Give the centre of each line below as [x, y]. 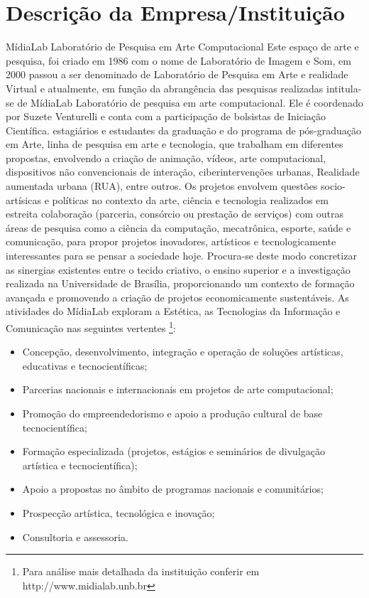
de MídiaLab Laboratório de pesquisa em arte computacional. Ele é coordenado [190, 102]
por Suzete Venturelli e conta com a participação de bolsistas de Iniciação [166, 116]
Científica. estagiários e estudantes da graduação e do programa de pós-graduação [184, 130]
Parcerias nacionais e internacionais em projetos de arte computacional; [178, 389]
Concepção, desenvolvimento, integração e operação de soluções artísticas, [183, 352]
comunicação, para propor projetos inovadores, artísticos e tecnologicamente [171, 241]
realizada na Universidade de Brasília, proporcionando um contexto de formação [180, 283]
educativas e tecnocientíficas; [85, 365]
